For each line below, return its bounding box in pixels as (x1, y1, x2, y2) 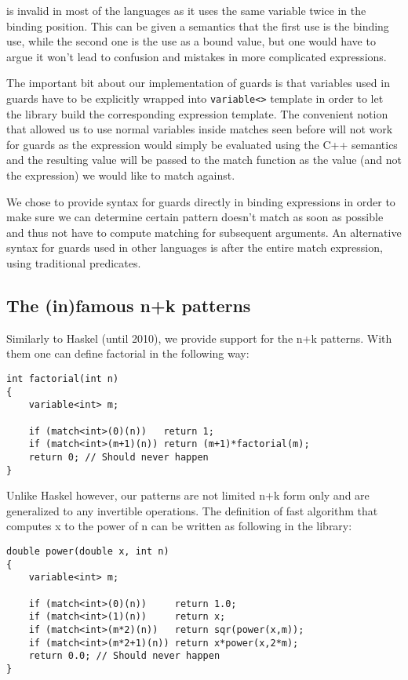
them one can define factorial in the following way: (6, 345, 250, 362)
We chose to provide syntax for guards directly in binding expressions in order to (6, 193, 395, 209)
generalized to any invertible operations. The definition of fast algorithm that (6, 502, 378, 518)
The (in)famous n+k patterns (6, 293, 251, 317)
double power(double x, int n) (6, 545, 169, 557)
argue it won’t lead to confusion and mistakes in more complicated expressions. (6, 48, 387, 64)
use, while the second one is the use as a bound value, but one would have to (6, 33, 376, 49)
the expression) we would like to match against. (6, 167, 235, 183)
